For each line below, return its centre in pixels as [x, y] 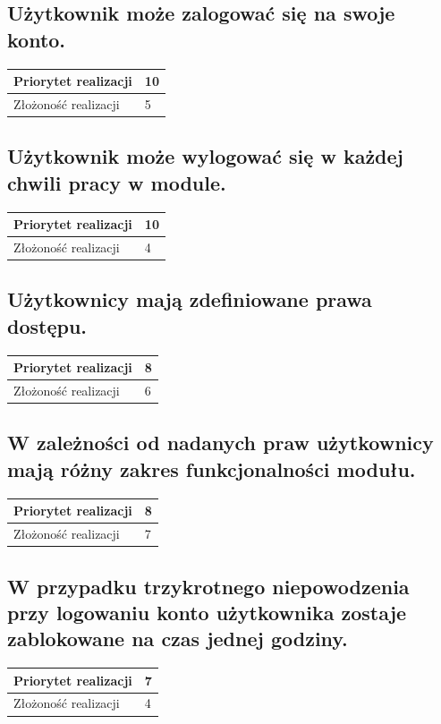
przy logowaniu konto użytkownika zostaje [207, 612]
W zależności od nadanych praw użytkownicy [220, 443]
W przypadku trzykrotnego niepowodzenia [208, 586]
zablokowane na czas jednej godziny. [178, 639]
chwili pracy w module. [117, 182]
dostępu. [47, 325]
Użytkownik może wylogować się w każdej [205, 156]
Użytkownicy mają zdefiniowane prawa [190, 299]
